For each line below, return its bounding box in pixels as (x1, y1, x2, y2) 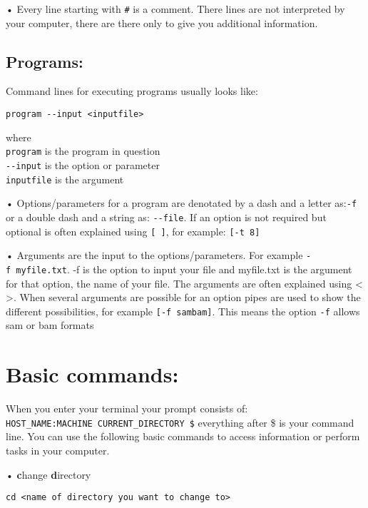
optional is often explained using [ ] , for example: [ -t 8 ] (6, 223, 260, 238)
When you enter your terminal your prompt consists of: (6, 401, 248, 416)
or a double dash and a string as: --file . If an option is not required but (6, 209, 327, 224)
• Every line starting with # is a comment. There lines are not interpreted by (6, 1, 345, 16)
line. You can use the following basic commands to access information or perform (6, 429, 360, 444)
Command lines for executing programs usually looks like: (6, 83, 258, 98)
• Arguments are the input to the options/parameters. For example (6, 248, 303, 263)
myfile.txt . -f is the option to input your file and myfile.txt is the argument (16, 261, 352, 276)
